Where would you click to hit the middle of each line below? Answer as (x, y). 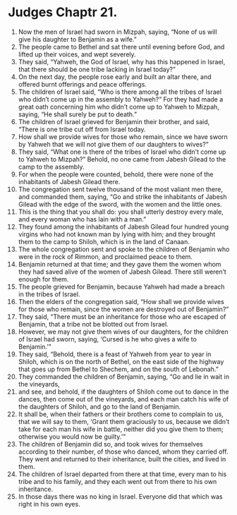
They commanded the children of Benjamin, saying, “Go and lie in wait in (124, 376)
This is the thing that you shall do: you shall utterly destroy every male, (121, 212)
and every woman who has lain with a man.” (82, 219)
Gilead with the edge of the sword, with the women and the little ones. (120, 204)
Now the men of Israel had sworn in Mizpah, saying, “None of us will (117, 32)
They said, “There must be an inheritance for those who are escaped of (122, 316)
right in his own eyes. (49, 504)
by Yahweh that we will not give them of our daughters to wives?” (113, 144)
